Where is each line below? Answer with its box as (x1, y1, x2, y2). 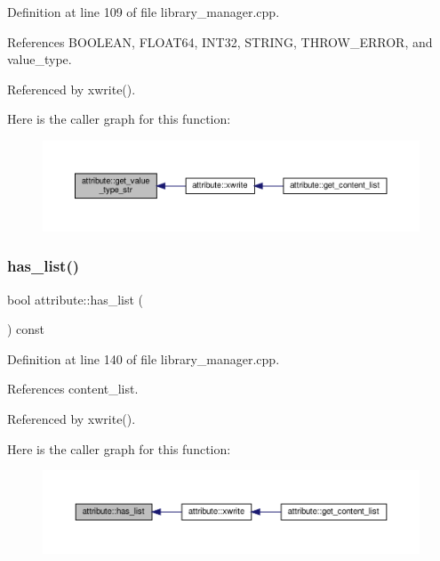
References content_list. (7, 379, 139, 398)
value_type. (7, 50, 72, 69)
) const (7, 320, 45, 338)
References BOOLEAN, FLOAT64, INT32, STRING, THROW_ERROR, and (7, 32, 433, 51)
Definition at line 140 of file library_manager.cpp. (7, 349, 280, 368)
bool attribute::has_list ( (7, 289, 144, 308)
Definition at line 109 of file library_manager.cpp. (7, 3, 280, 20)
